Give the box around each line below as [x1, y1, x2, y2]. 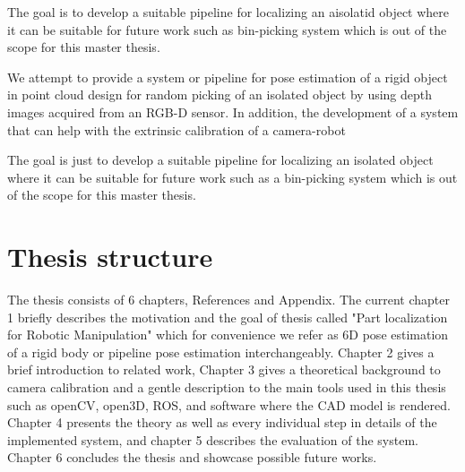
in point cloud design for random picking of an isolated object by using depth [7, 85, 433, 104]
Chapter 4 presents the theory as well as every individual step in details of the [7, 413, 437, 432]
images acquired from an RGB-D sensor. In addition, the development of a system [7, 102, 459, 121]
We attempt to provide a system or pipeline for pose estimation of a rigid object [7, 67, 448, 86]
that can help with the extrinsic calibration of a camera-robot [7, 120, 346, 139]
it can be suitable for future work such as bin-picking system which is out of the [7, 20, 447, 39]
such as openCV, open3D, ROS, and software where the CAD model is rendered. [7, 395, 451, 414]
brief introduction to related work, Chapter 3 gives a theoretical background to [7, 360, 441, 379]
